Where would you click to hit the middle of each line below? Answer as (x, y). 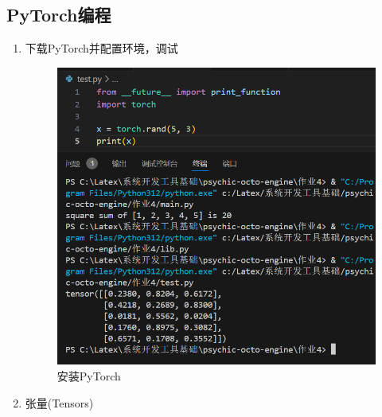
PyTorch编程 (59, 15)
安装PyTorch (89, 376)
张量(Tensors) (59, 402)
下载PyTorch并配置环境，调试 (101, 48)
